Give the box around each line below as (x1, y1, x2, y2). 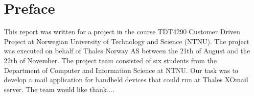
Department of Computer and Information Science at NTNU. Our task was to (4, 65, 238, 75)
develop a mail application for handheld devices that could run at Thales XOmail (4, 74, 248, 85)
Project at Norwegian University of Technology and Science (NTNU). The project (4, 36, 250, 46)
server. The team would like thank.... (4, 84, 115, 94)
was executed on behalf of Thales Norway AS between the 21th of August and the (4, 46, 250, 56)
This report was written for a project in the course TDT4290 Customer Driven (4, 26, 240, 37)
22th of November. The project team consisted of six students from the (4, 55, 217, 65)
